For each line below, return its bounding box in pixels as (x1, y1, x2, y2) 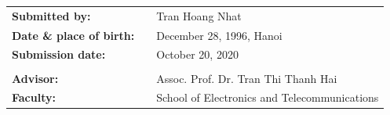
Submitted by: (12, 7, 91, 23)
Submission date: (12, 46, 106, 63)
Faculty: (12, 89, 56, 106)
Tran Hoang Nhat (156, 7, 242, 23)
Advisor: (12, 70, 59, 86)
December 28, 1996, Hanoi (156, 27, 282, 43)
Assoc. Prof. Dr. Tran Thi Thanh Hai (156, 70, 337, 86)
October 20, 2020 (156, 46, 239, 63)
